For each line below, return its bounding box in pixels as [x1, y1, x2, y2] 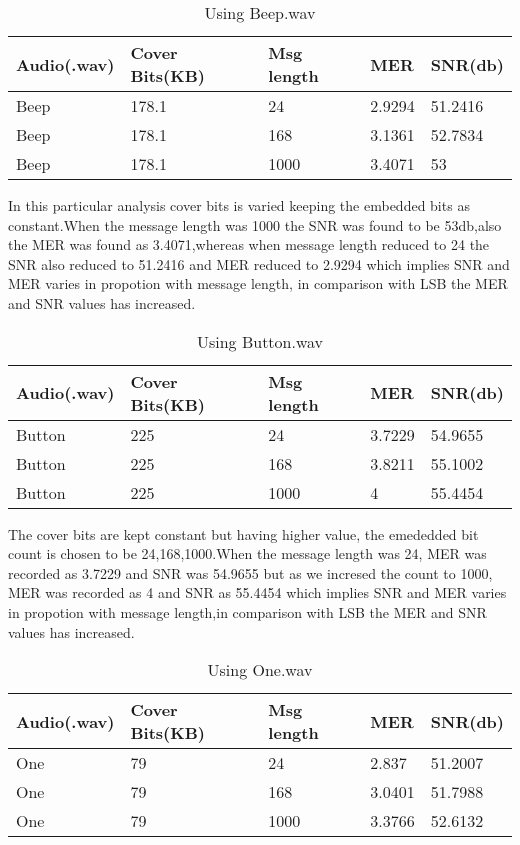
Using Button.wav [196, 329, 324, 353]
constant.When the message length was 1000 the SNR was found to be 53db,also [8, 214, 502, 235]
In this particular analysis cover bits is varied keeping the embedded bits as [8, 195, 470, 215]
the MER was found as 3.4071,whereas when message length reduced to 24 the [8, 234, 490, 255]
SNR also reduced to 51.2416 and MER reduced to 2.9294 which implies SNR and [8, 253, 510, 274]
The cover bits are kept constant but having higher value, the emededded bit [8, 523, 479, 544]
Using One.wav [207, 658, 313, 682]
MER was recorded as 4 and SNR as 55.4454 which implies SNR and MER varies [8, 582, 507, 603]
